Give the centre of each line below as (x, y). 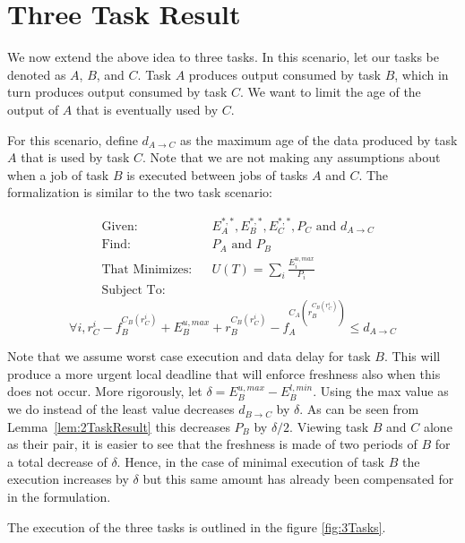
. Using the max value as (381, 391)
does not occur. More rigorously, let (105, 391)
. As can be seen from (359, 409)
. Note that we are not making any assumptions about (292, 157)
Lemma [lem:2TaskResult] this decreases (119, 426)
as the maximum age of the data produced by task (319, 139)
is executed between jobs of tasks (217, 174)
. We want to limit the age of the (331, 92)
